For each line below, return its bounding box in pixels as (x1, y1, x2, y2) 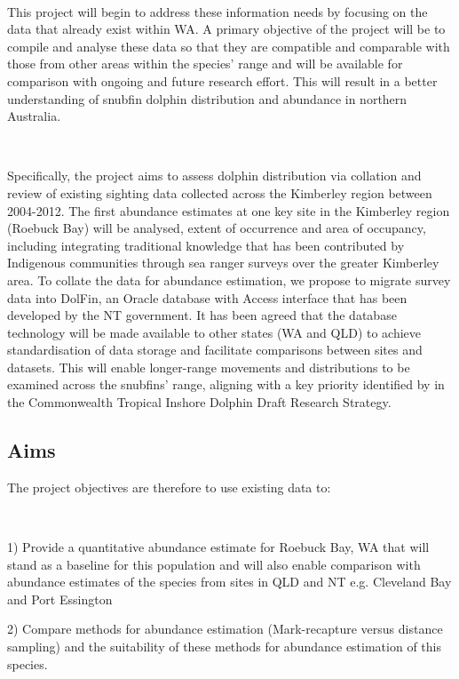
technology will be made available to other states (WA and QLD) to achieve (7, 323, 422, 341)
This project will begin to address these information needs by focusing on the (7, 2, 428, 20)
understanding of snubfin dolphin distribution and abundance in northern (7, 89, 408, 108)
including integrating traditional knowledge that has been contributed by (7, 236, 405, 254)
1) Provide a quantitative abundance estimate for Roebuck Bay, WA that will (7, 538, 430, 556)
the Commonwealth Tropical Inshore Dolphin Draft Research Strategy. (7, 393, 392, 411)
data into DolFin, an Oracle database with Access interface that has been (7, 288, 408, 307)
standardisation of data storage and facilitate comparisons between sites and (7, 340, 423, 359)
